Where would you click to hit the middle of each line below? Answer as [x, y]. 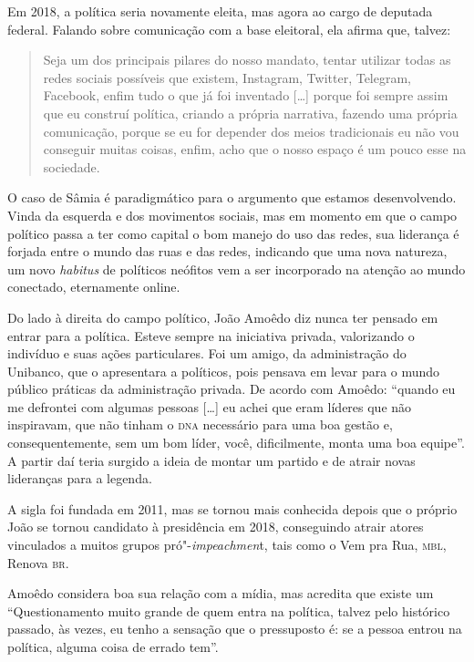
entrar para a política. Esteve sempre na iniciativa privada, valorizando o [211, 335]
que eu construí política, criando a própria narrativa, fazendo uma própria [250, 113]
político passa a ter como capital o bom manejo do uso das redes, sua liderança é [233, 233]
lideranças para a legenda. [80, 478]
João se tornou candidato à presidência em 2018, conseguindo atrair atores [216, 527]
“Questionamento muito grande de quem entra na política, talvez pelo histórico [229, 610]
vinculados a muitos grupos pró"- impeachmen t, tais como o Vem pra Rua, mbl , [227, 545]
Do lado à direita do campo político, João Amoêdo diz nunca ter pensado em [223, 317]
